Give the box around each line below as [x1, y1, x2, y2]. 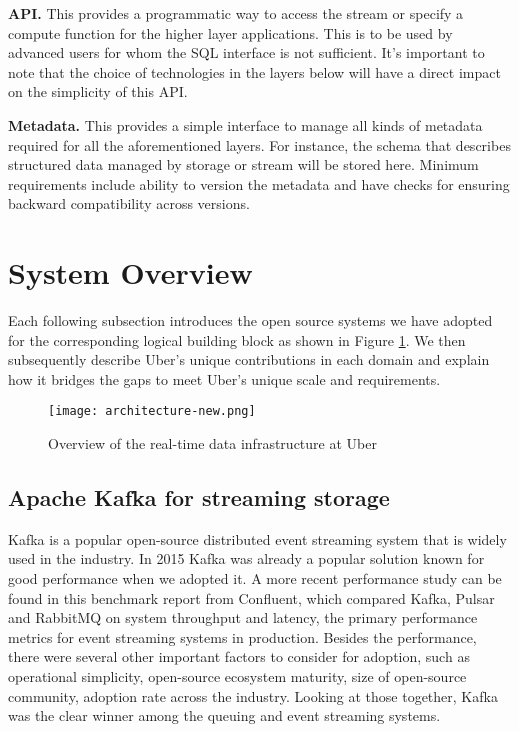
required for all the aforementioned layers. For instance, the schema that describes [8, 134, 511, 155]
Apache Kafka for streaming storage [8, 482, 390, 513]
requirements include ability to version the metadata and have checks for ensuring [8, 173, 510, 194]
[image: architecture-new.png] [48, 404, 256, 419]
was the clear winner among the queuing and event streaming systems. [8, 705, 441, 726]
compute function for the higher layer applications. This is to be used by [8, 22, 453, 43]
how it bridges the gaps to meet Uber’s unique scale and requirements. [8, 368, 441, 389]
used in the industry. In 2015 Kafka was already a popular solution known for [8, 548, 485, 569]
